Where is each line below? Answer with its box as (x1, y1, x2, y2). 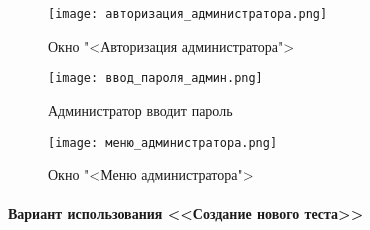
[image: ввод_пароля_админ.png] (48, 71, 263, 86)
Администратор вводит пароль (48, 99, 233, 120)
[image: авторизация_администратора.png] (48, 7, 328, 21)
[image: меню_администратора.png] (48, 135, 278, 150)
